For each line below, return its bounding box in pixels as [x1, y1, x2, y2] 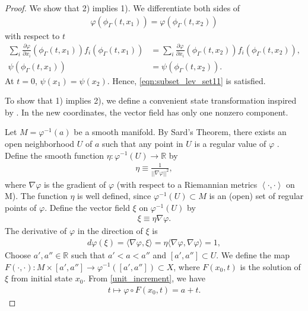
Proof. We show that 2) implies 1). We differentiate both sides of [5, 2, 240, 14]
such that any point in [102, 137, 183, 149]
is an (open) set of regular [209, 190, 304, 202]
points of [5, 201, 37, 213]
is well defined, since [77, 190, 151, 202]
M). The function [5, 190, 68, 202]
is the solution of [240, 260, 301, 272]
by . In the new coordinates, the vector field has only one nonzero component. [5, 105, 288, 118]
